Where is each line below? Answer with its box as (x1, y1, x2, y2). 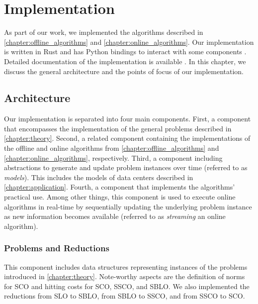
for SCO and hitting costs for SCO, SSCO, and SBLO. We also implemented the (4, 281, 250, 291)
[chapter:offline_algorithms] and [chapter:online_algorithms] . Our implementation (4, 36, 254, 47)
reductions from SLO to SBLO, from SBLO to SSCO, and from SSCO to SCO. (4, 291, 245, 301)
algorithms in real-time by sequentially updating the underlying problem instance (4, 201, 252, 211)
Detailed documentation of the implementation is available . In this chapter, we (4, 56, 246, 66)
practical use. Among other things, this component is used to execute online (4, 192, 236, 202)
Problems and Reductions (4, 242, 109, 254)
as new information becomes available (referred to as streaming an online (4, 211, 226, 221)
